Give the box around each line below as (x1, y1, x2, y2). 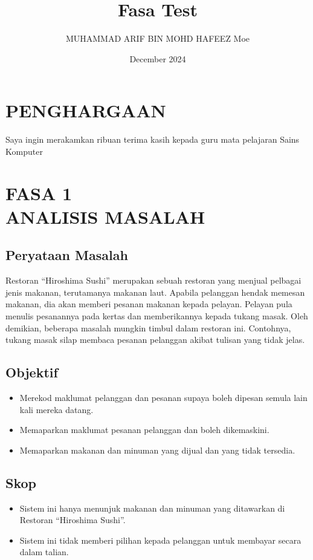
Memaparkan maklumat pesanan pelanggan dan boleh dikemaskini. (19, 423, 269, 436)
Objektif (5, 363, 58, 382)
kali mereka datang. (19, 403, 94, 415)
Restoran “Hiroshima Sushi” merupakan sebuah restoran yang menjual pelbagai (5, 274, 302, 287)
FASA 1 (5, 180, 73, 205)
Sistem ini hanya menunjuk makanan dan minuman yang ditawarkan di (19, 501, 285, 514)
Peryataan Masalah (5, 246, 128, 264)
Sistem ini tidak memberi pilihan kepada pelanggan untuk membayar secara (19, 533, 302, 546)
